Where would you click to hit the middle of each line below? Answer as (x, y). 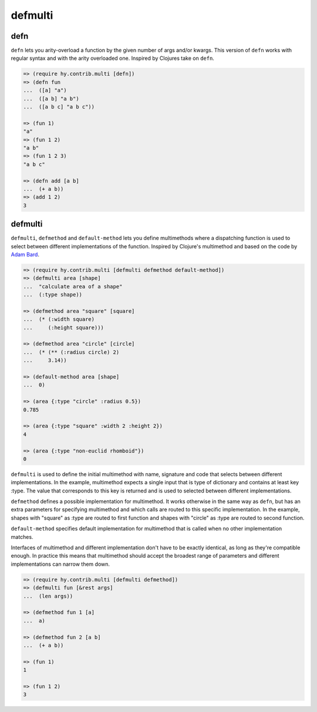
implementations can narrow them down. (60, 564)
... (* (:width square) (59, 319)
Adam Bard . (25, 254)
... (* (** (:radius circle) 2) (71, 352)
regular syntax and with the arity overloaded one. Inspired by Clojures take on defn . (112, 58)
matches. (22, 536)
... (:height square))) (63, 328)
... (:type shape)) (53, 295)
